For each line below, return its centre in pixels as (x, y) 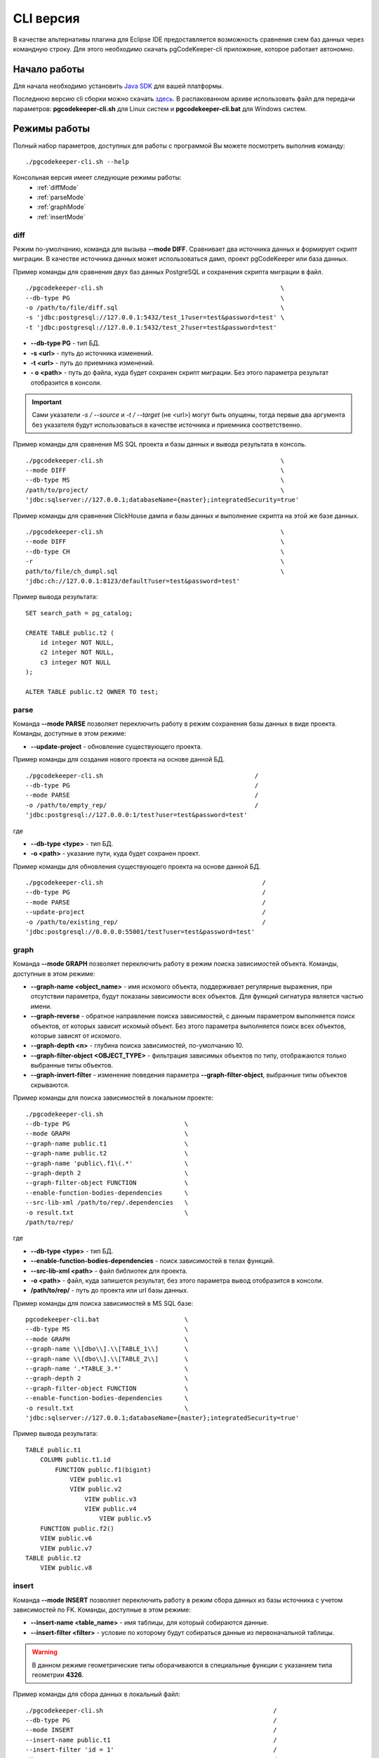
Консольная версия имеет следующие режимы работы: (97, 178)
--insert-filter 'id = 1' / (151, 1750)
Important (47, 402)
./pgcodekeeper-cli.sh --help (78, 161)
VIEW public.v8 (66, 1568)
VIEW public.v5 (125, 1519)
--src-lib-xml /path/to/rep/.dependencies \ (107, 1203)
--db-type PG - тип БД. (65, 343)
